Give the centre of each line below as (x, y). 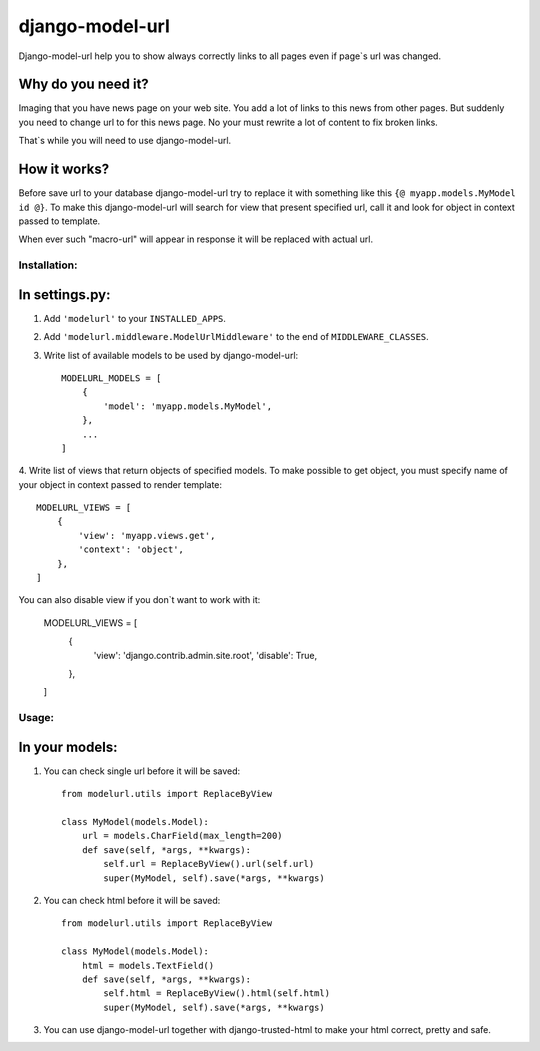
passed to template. (59, 221)
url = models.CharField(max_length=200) (182, 836)
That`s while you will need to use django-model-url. (125, 141)
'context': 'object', (131, 549)
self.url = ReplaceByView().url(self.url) (209, 864)
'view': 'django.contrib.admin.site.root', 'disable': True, (205, 655)
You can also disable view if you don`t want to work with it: (139, 600)
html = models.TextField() (148, 965)
